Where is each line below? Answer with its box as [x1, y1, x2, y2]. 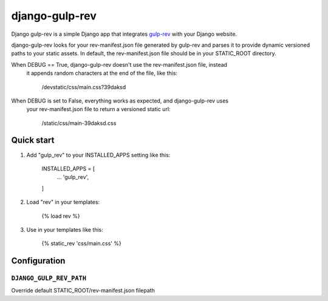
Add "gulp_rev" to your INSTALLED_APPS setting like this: [26, 151, 171, 158]
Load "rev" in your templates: [26, 198, 100, 206]
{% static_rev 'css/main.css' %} [41, 240, 121, 247]
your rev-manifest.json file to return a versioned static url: [26, 106, 171, 113]
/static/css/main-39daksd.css [41, 119, 117, 127]
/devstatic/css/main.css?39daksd [41, 83, 126, 90]
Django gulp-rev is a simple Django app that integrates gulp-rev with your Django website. [11, 30, 237, 38]
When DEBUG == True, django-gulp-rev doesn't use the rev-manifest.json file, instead [11, 61, 228, 68]
